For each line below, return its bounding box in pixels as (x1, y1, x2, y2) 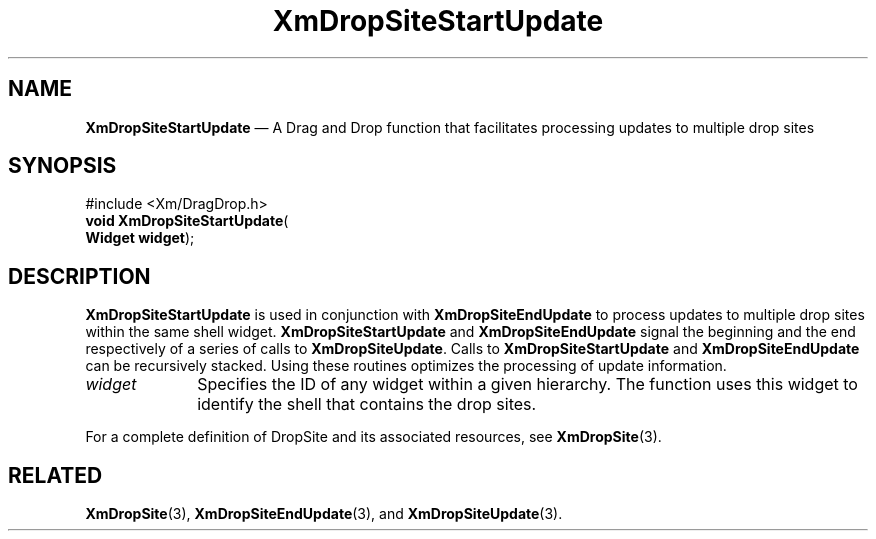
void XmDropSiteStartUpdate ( (85, 212, 289, 230)
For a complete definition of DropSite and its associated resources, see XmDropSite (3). (85, 428, 662, 446)
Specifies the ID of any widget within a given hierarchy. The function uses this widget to (197, 374, 858, 395)
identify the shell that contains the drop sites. (197, 394, 537, 415)
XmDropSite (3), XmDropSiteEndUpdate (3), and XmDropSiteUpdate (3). (85, 505, 563, 523)
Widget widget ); (85, 229, 195, 247)
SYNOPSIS (8, 153, 117, 179)
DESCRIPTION (8, 263, 151, 289)
